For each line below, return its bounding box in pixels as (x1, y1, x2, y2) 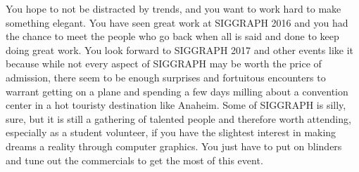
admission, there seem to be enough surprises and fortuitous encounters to (6, 70, 326, 84)
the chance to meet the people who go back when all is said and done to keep (6, 29, 339, 44)
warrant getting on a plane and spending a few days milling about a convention (6, 84, 348, 98)
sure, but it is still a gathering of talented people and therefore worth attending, (6, 111, 351, 126)
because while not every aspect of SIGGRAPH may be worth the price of (6, 56, 322, 71)
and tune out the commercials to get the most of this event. (6, 152, 263, 167)
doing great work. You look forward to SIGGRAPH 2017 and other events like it (6, 42, 353, 57)
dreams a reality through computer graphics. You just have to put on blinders (6, 138, 342, 153)
